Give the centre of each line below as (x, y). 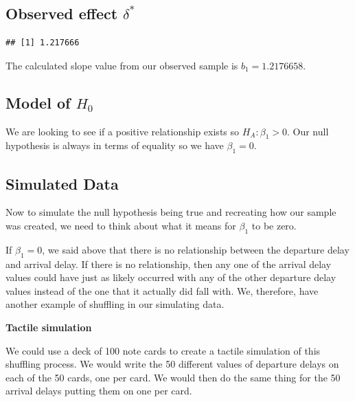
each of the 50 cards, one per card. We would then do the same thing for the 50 (173, 377)
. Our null (308, 131)
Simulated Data (62, 183)
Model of (38, 102)
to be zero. (274, 225)
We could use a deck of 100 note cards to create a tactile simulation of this (163, 350)
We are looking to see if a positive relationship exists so (123, 131)
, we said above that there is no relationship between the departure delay (196, 249)
